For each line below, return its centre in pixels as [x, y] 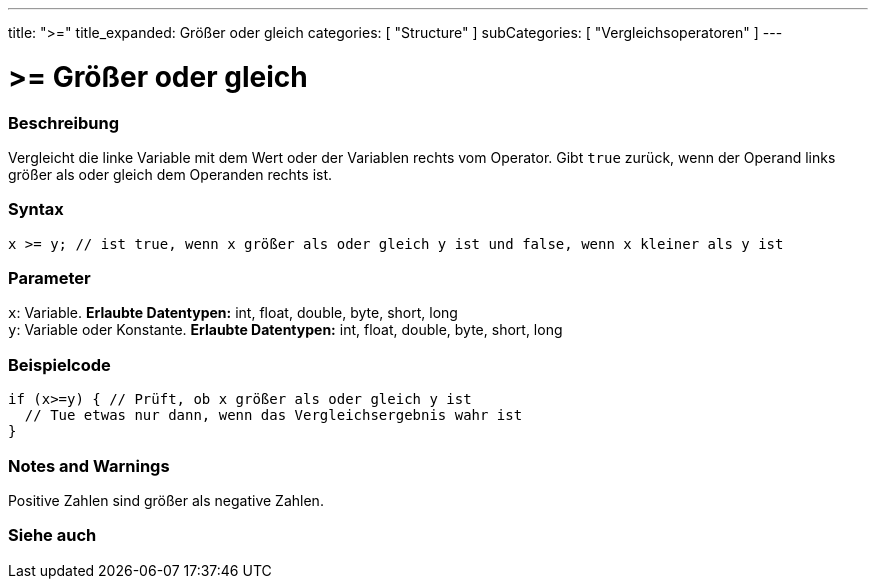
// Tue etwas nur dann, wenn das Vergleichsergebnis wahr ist [273, 415]
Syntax [36, 209]
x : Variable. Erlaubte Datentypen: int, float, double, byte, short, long [233, 313]
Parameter [49, 278]
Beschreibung [64, 122]
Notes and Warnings [89, 465]
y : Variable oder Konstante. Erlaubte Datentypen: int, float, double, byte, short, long [285, 330]
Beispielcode [59, 364]
